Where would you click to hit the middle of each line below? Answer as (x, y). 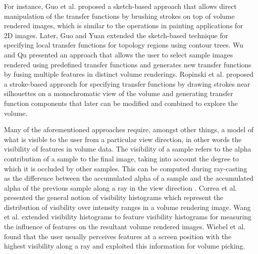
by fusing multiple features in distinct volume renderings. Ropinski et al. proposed (129, 74)
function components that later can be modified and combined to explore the (121, 103)
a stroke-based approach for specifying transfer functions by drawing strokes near (127, 83)
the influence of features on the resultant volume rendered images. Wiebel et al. (125, 227)
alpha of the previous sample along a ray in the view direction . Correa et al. (121, 187)
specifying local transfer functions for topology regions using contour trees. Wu (124, 45)
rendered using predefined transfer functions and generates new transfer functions (128, 64)
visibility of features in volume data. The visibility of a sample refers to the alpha (128, 149)
